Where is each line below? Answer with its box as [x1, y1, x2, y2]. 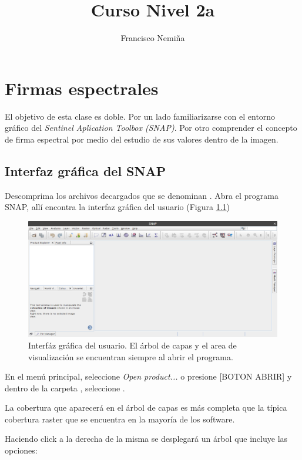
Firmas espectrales [5, 76, 159, 100]
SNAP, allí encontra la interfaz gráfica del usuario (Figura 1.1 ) [5, 201, 230, 213]
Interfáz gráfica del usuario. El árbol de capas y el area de [28, 339, 237, 351]
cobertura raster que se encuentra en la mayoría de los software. [5, 412, 235, 425]
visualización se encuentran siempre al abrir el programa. [28, 350, 233, 363]
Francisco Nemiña [120, 32, 185, 44]
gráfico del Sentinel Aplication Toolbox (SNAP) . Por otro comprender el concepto [5, 121, 297, 134]
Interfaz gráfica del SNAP [5, 161, 166, 180]
